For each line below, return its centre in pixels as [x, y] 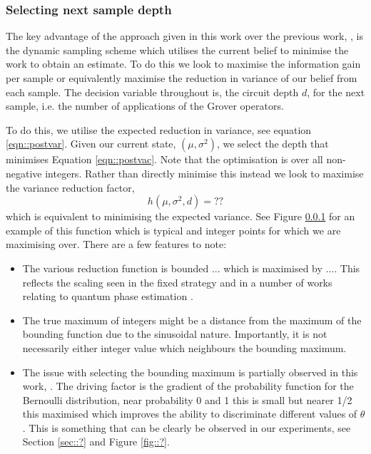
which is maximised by [273, 268]
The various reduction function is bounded [116, 268]
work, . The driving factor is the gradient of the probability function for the [188, 386]
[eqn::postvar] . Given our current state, [91, 144]
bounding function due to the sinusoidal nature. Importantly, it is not [175, 334]
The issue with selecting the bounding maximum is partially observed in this [190, 372]
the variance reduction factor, [70, 187]
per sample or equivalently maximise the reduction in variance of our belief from [182, 78]
